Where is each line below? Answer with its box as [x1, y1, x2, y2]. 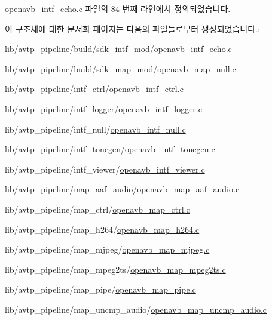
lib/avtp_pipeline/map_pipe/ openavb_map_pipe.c [5, 283, 196, 296]
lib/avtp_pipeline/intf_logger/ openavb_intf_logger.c [5, 102, 202, 115]
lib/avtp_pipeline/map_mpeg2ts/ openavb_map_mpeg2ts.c [5, 263, 226, 275]
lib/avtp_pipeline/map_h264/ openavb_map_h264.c [5, 223, 200, 235]
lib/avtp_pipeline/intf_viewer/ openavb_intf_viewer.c [5, 162, 205, 175]
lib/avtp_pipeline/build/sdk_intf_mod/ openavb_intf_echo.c [5, 42, 232, 55]
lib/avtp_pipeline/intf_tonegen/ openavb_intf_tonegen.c [5, 143, 215, 155]
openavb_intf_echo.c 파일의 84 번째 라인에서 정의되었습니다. [5, 2, 231, 14]
